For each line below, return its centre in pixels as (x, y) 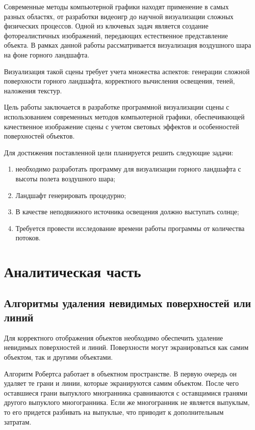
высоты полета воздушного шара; (65, 178)
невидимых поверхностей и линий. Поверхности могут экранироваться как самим (126, 347)
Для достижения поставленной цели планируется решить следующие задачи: (119, 152)
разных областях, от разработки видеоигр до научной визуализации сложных (119, 16)
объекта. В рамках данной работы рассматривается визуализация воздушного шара (128, 45)
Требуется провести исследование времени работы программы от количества (130, 228)
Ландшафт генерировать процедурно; (71, 195)
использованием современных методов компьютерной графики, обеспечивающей (124, 116)
